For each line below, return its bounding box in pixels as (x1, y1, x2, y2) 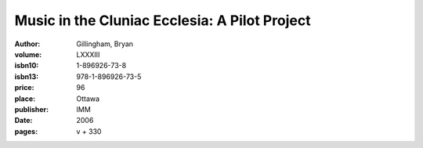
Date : (14, 116, 33, 125)
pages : (14, 126, 38, 136)
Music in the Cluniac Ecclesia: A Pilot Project (14, 12, 311, 29)
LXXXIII (76, 49, 100, 59)
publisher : (14, 104, 49, 114)
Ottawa (76, 94, 100, 103)
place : (14, 94, 36, 103)
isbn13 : (14, 71, 39, 81)
